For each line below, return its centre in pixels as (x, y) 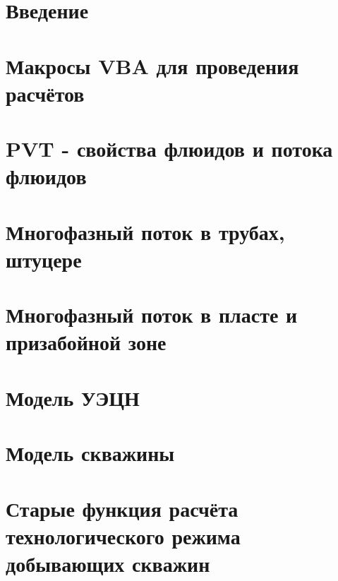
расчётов (45, 93)
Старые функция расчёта (122, 508)
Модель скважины (90, 453)
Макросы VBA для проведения (152, 65)
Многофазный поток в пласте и (152, 315)
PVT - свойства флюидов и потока (169, 149)
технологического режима (123, 535)
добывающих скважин (108, 563)
